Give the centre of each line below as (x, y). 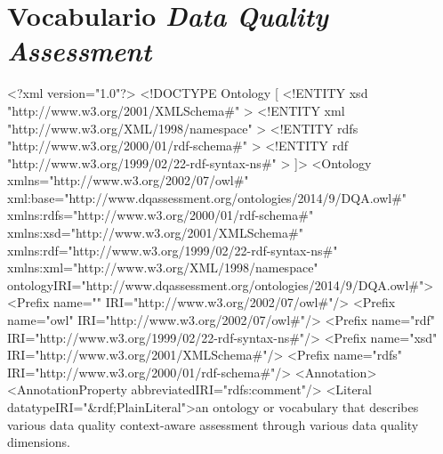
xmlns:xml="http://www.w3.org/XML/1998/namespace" (163, 268)
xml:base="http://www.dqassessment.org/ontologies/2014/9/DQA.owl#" (207, 197)
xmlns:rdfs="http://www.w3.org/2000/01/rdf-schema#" (161, 215)
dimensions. (39, 442)
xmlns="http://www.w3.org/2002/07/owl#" (128, 180)
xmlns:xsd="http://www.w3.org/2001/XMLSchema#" (155, 233)
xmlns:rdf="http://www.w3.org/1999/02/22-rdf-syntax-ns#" (173, 250)
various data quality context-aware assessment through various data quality (213, 424)
